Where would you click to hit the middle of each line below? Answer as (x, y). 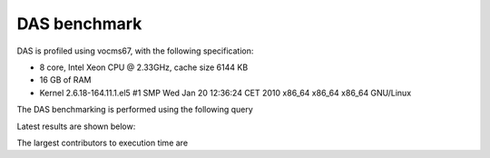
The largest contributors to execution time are (103, 143)
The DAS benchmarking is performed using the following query (135, 110)
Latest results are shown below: (76, 126)
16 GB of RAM (65, 80)
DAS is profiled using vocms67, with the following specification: (135, 51)
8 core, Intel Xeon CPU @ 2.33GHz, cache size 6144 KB (144, 67)
